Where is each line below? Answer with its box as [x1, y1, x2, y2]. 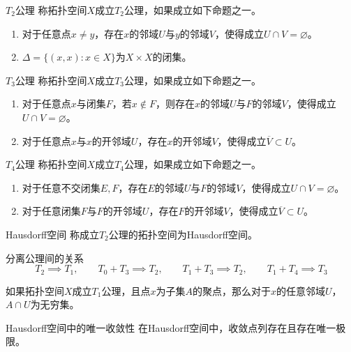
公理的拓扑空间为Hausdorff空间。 [108, 227, 258, 241]
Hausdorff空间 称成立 [6, 227, 99, 241]
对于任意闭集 [22, 204, 81, 218]
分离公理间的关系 [6, 250, 84, 265]
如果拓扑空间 [6, 283, 64, 298]
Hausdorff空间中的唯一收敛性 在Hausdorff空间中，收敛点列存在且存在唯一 [6, 320, 336, 335]
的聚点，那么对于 [192, 283, 271, 298]
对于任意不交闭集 [22, 180, 100, 194]
